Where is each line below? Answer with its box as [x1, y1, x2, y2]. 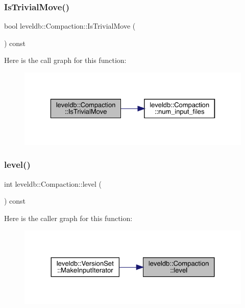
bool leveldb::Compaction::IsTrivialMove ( [4, 20, 136, 31]
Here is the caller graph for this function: [4, 212, 133, 223]
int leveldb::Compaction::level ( [4, 178, 102, 189]
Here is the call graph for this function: [4, 55, 127, 65]
